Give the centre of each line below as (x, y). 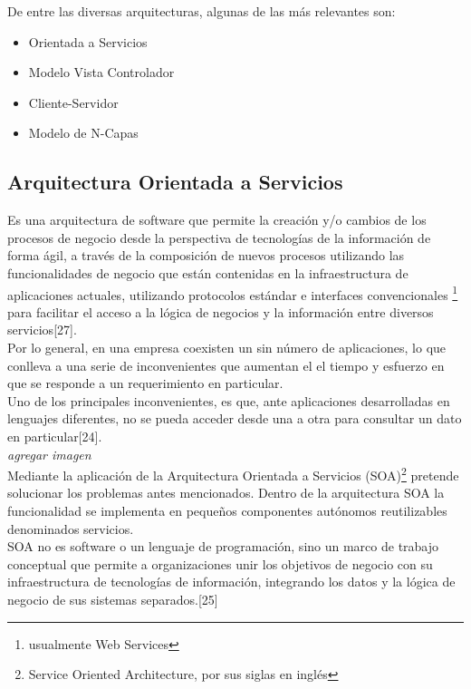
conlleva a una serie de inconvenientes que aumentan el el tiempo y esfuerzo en (226, 365)
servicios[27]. (42, 330)
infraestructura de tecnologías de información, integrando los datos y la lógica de (231, 582)
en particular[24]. (55, 436)
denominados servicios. (71, 528)
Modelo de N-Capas (83, 133)
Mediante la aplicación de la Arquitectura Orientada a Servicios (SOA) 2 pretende (233, 474)
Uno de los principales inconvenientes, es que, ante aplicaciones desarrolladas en (229, 400)
